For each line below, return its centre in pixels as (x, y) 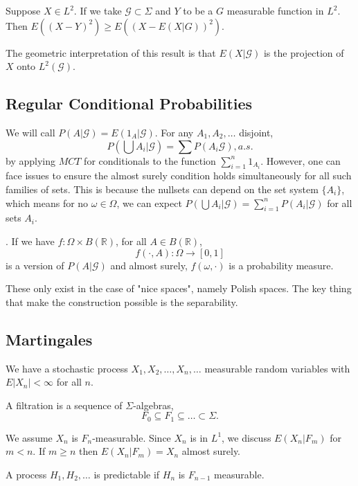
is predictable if (127, 474)
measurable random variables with (277, 368)
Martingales (49, 339)
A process (26, 474)
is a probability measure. (281, 265)
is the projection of (304, 52)
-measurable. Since (132, 437)
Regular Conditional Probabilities (129, 103)
